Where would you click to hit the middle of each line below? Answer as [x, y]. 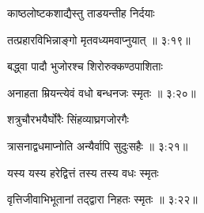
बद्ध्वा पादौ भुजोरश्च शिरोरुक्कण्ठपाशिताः [85, 66]
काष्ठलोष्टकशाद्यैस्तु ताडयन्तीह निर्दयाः [81, 13]
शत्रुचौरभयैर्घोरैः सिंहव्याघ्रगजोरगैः [68, 119]
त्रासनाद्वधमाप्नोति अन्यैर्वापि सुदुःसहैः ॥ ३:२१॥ [98, 145]
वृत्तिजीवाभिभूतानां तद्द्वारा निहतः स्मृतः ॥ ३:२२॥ [102, 199]
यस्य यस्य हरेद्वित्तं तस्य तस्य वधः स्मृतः [83, 172]
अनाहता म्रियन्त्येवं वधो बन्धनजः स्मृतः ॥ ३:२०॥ [102, 92]
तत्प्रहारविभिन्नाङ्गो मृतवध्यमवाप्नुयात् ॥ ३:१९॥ [99, 39]
